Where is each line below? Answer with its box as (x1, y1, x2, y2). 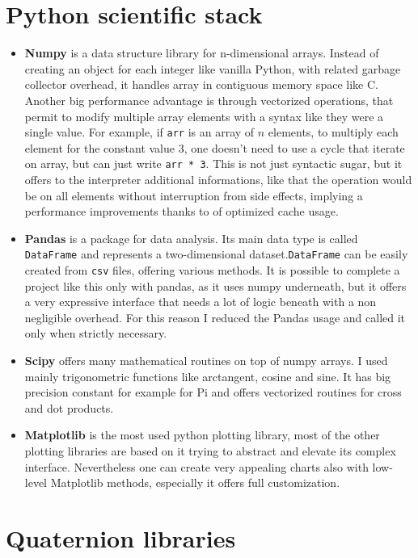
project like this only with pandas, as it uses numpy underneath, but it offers (24, 277, 407, 294)
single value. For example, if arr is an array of (24, 124, 255, 141)
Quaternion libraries (6, 522, 236, 554)
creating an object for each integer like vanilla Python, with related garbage (24, 60, 401, 77)
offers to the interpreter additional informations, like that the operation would (24, 171, 412, 187)
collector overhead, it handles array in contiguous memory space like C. (24, 76, 378, 93)
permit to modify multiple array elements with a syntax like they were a (24, 107, 384, 124)
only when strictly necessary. (24, 325, 167, 342)
